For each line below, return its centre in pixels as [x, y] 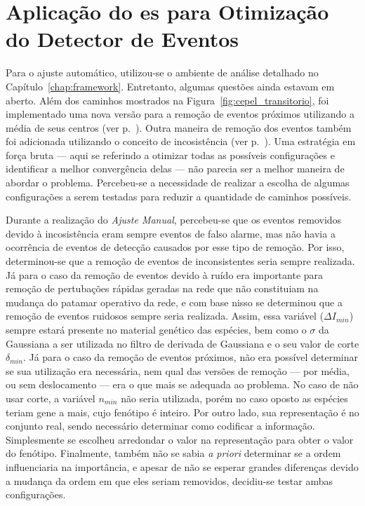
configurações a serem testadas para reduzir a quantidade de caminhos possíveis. [179, 196]
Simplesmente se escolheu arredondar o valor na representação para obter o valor [180, 439]
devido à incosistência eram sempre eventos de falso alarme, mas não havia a [171, 233]
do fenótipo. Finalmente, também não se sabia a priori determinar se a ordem [173, 453]
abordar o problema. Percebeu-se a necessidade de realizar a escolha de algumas [178, 183]
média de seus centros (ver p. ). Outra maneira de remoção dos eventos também [179, 127]
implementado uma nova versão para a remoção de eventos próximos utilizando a [180, 114]
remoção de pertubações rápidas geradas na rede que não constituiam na [162, 288]
